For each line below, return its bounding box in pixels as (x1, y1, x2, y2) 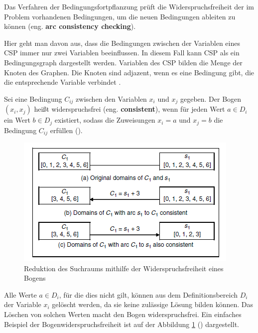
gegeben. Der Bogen (180, 93, 242, 104)
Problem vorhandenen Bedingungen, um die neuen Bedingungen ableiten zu (4, 11, 236, 21)
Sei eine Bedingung (4, 93, 62, 104)
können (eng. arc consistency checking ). (4, 21, 136, 31)
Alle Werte (4, 289, 37, 300)
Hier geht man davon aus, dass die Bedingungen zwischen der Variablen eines (4, 37, 240, 48)
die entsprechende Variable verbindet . (4, 77, 121, 87)
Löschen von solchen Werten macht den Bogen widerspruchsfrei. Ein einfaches (4, 309, 242, 320)
